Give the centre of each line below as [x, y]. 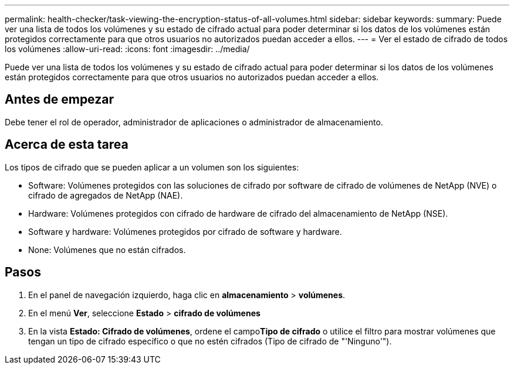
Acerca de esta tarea [67, 145]
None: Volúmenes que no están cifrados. [107, 250]
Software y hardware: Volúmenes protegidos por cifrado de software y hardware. [185, 231]
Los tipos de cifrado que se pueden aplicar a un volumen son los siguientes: [152, 167]
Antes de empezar [59, 100]
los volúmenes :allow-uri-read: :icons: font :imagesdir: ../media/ [127, 49]
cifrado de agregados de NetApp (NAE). [106, 195]
